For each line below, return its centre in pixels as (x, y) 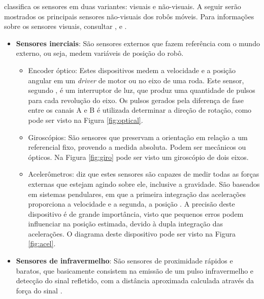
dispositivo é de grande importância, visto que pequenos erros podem (136, 213)
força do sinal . (39, 290)
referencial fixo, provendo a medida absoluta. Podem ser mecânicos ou (137, 147)
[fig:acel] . (42, 243)
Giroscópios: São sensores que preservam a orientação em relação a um (138, 137)
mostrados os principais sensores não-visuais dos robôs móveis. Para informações (129, 16)
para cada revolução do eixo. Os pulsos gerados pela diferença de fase (136, 100)
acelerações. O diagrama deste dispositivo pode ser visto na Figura (132, 233)
